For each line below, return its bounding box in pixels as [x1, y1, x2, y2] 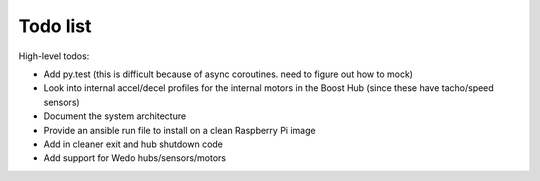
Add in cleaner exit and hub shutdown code [43, 138, 224, 150]
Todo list [18, 15, 92, 37]
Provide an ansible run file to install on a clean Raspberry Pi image [43, 124, 316, 136]
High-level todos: [18, 50, 90, 62]
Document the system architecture [43, 110, 187, 122]
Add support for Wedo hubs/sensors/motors [43, 152, 227, 164]
